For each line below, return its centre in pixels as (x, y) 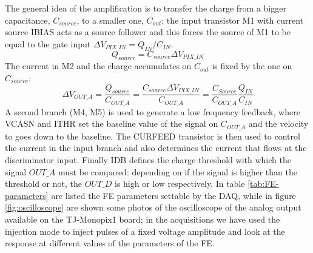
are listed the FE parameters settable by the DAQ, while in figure (173, 195)
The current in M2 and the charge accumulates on (98, 66)
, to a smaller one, (110, 20)
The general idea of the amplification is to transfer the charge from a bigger (146, 8)
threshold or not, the (43, 184)
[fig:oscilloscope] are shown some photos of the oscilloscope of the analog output (153, 207)
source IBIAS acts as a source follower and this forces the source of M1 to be (148, 32)
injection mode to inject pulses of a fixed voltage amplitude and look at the (145, 231)
